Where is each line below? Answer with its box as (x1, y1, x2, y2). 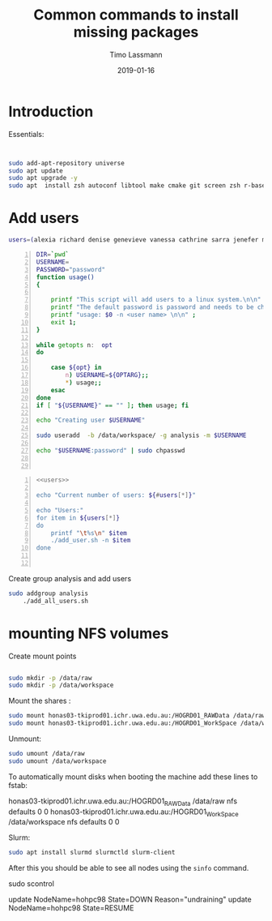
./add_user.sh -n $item (50, 537, 131, 545)
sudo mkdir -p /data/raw (8, 674, 92, 682)
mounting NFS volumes (8, 624, 169, 642)
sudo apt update (8, 166, 63, 175)
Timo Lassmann (108, 49, 164, 59)
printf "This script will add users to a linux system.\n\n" (50, 296, 261, 304)
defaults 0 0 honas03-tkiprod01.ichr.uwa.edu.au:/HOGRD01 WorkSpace (8, 807, 239, 818)
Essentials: (8, 129, 45, 139)
